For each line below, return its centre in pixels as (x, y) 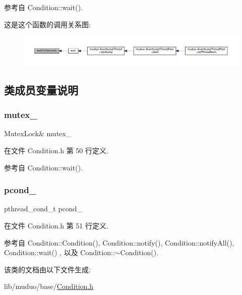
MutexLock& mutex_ (38, 133)
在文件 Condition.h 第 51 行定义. (56, 225)
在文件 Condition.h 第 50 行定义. (56, 150)
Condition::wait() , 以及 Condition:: (59, 252)
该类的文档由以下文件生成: (47, 269)
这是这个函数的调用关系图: (47, 24)
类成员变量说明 (41, 90)
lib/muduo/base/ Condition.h (49, 286)
